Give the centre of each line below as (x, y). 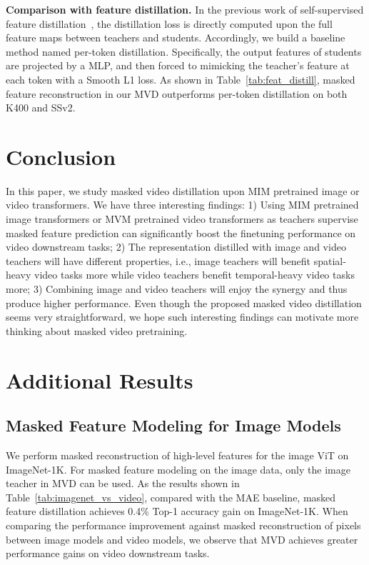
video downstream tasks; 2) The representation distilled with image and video (176, 247)
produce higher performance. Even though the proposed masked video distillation (184, 302)
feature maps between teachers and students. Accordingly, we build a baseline (176, 37)
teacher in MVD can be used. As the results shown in (123, 483)
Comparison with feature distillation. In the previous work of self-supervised (185, 9)
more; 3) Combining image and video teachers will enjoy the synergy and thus (177, 289)
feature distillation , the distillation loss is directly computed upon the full (169, 23)
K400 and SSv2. (41, 107)
